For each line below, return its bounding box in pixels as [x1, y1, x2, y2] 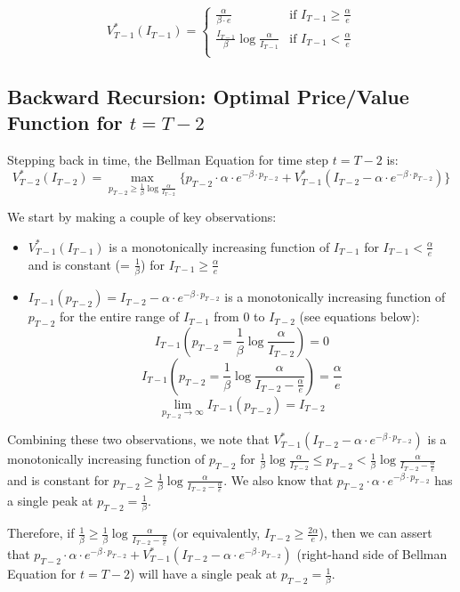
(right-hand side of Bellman [296, 545, 448, 564]
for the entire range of [59, 307, 180, 326]
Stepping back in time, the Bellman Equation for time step [7, 150, 329, 169]
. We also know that [223, 470, 334, 489]
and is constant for [7, 470, 109, 489]
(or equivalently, [172, 523, 261, 542]
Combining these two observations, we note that [7, 430, 270, 449]
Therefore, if [7, 523, 75, 542]
